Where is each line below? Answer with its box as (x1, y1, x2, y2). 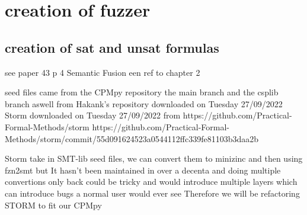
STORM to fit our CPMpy (5, 198, 102, 211)
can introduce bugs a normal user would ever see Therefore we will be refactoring (5, 187, 300, 199)
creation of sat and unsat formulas (5, 38, 219, 56)
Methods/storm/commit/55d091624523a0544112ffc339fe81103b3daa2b (5, 132, 258, 145)
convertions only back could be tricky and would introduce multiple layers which (5, 175, 298, 188)
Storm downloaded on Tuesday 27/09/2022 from (5, 109, 181, 121)
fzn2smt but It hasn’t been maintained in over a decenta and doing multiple (5, 163, 281, 176)
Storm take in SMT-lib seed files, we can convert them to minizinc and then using (5, 152, 303, 165)
